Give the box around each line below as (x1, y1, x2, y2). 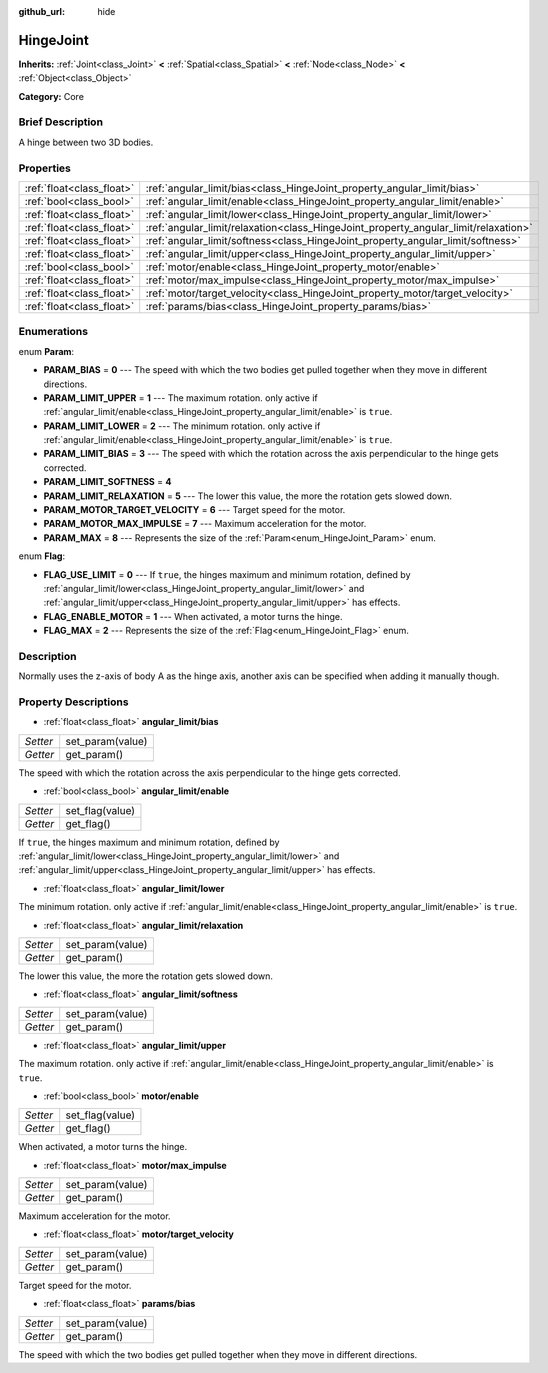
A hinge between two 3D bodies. (18, 136, 154, 148)
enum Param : (18, 345, 75, 357)
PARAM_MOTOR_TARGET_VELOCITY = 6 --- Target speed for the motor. (43, 504, 346, 516)
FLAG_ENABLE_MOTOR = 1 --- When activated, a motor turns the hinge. (43, 610, 343, 622)
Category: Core (18, 90, 85, 102)
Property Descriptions (18, 695, 129, 709)
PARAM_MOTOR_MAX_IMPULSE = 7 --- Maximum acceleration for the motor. (43, 518, 367, 530)
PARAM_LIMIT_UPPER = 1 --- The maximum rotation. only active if (43, 391, 319, 404)
